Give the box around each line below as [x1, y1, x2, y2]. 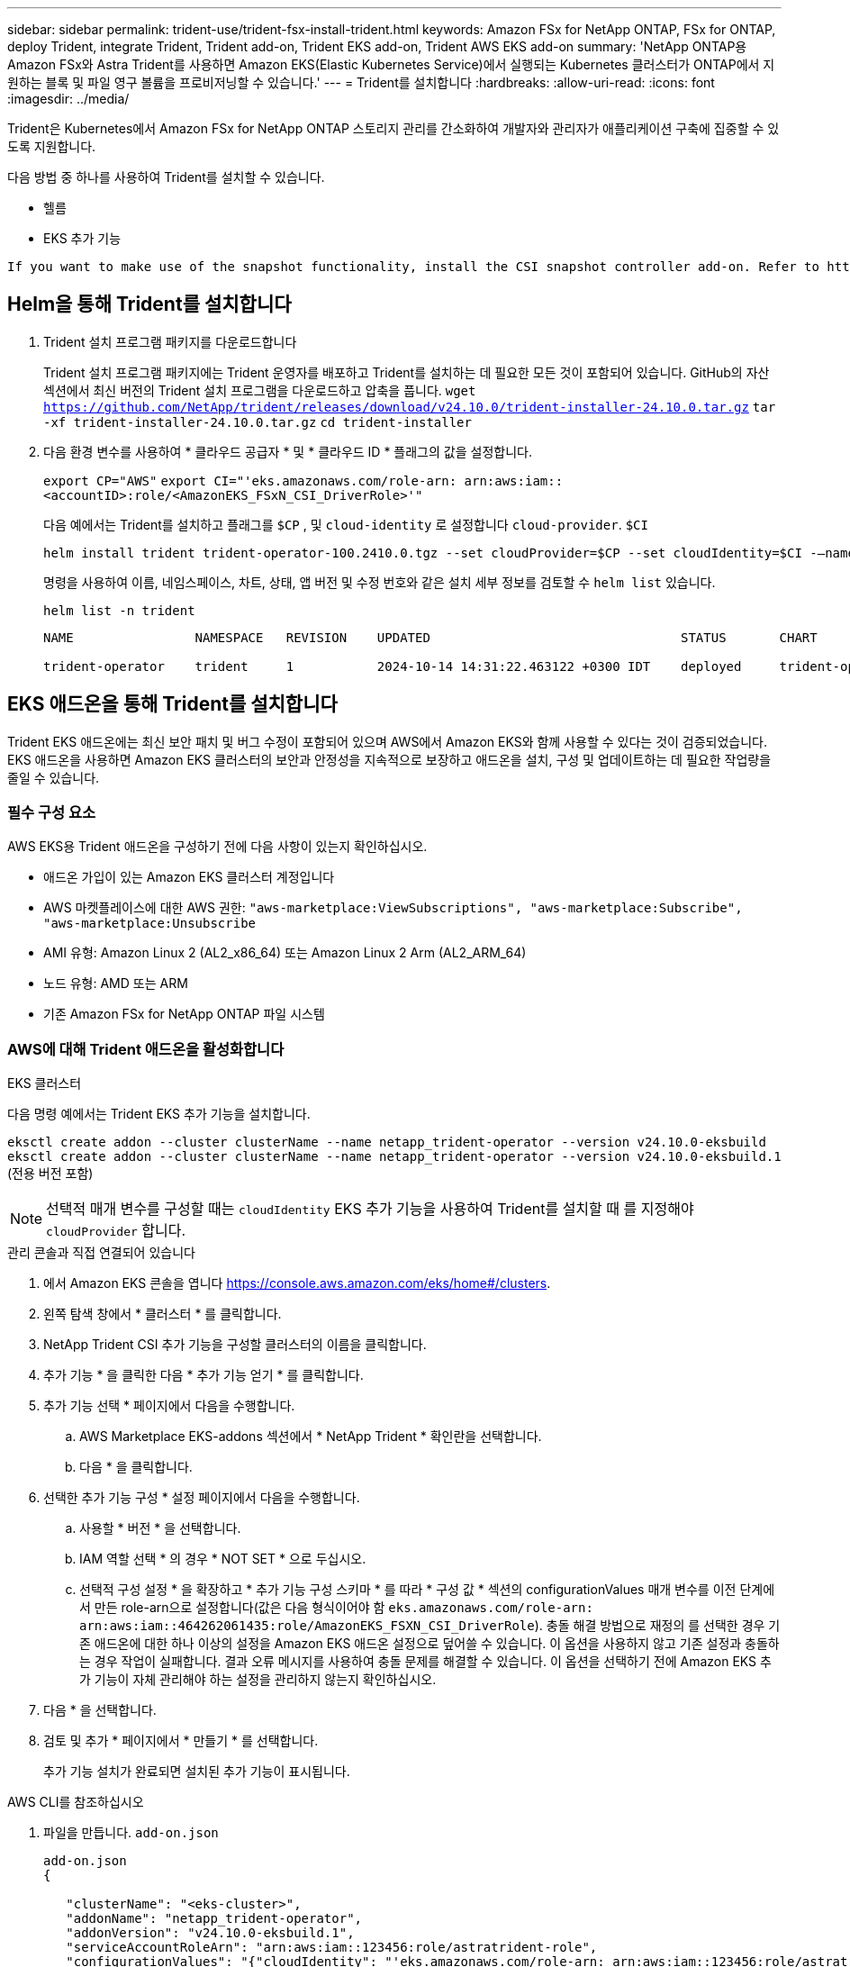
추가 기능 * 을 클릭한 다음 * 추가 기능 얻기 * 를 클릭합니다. [43, 1367, 364, 1383]
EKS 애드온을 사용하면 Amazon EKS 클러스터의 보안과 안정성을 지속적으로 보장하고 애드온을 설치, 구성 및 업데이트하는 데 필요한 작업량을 [7, 751, 772, 767]
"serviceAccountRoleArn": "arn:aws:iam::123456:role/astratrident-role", [66, 1940, 598, 1955]
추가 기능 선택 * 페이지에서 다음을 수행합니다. [43, 1398, 295, 1414]
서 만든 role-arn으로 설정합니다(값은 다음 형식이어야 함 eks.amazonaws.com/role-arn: [79, 1600, 593, 1616]
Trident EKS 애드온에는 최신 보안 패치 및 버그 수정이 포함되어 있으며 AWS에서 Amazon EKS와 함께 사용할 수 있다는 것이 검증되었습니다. [7, 733, 768, 749]
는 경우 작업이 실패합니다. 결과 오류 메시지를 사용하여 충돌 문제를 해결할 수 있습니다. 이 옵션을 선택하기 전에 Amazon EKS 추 [79, 1654, 772, 1670]
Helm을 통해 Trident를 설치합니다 [7, 293, 292, 316]
